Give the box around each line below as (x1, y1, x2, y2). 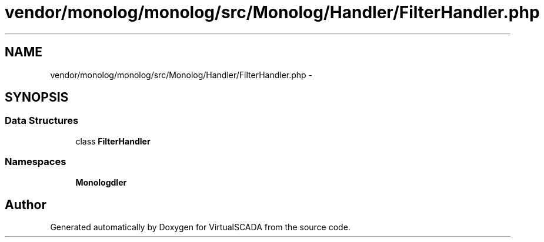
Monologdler (75, 177, 127, 187)
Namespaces (5, 156, 66, 168)
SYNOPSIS (5, 90, 69, 105)
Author (5, 197, 46, 212)
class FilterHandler (75, 136, 151, 146)
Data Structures (5, 115, 79, 127)
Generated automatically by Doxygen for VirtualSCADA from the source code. (50, 222, 351, 233)
